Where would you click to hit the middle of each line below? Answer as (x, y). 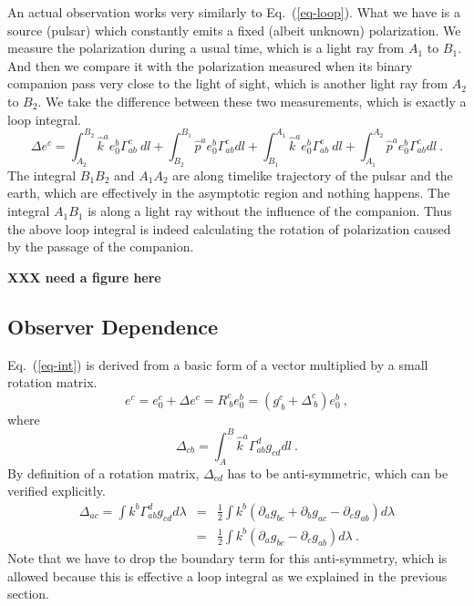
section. (28, 594)
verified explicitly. (57, 491)
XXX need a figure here (84, 277)
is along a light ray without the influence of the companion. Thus (270, 211)
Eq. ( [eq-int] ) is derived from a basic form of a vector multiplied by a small (218, 364)
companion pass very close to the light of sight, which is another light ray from (228, 83)
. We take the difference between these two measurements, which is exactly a (252, 101)
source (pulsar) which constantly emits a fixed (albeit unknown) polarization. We (234, 30)
